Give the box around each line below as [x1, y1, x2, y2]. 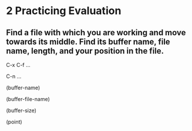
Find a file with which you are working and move [6, 28, 186, 38]
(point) [6, 119, 22, 125]
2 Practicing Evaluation [6, 4, 122, 18]
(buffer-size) [6, 107, 37, 114]
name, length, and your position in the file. [6, 46, 164, 56]
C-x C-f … [6, 62, 31, 68]
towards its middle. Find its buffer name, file [6, 36, 170, 46]
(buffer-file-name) [6, 96, 50, 102]
